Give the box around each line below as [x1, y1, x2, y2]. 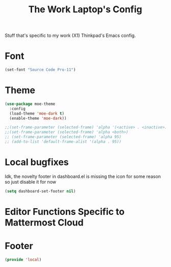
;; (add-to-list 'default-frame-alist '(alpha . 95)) [5, 139, 122, 144]
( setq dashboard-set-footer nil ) [5, 188, 76, 194]
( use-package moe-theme [5, 101, 56, 106]
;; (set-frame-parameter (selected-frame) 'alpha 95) [5, 135, 122, 140]
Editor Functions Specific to [5, 206, 125, 217]
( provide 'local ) [5, 257, 42, 262]
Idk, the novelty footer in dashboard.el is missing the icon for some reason [5, 173, 161, 180]
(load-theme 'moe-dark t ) [9, 111, 65, 116]
